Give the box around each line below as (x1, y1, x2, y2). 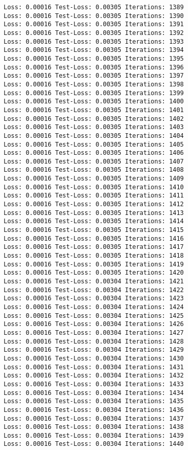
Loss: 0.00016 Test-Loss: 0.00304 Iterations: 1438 (4, 423, 184, 431)
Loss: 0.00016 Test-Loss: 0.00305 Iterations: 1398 (4, 80, 184, 88)
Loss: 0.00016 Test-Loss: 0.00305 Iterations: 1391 (4, 21, 184, 28)
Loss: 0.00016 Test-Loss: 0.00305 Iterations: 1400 (4, 98, 184, 105)
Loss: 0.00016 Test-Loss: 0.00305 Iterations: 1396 (4, 63, 184, 71)
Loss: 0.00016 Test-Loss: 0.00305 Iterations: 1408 (4, 166, 184, 174)
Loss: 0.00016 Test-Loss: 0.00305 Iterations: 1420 (4, 269, 184, 277)
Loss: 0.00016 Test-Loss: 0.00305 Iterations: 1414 (4, 218, 184, 225)
